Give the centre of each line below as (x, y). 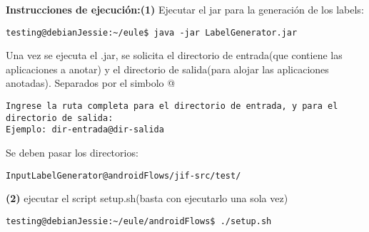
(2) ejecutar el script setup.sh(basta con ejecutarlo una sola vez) (147, 198)
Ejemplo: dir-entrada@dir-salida (85, 130)
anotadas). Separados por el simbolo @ (91, 83)
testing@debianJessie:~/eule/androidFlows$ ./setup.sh (139, 221)
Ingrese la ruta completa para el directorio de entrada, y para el (172, 106)
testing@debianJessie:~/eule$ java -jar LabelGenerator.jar (152, 32)
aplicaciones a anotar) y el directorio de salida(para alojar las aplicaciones (167, 69)
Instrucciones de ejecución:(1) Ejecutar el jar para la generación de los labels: (185, 9)
